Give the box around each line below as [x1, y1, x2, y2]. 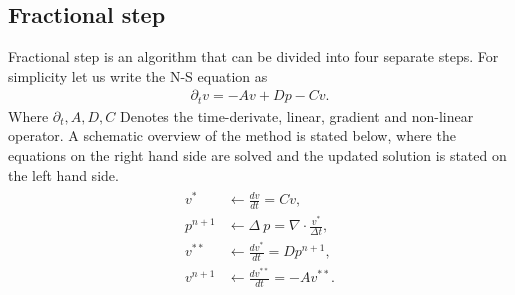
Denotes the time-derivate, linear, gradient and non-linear [120, 105, 474, 126]
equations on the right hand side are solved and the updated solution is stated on [8, 145, 507, 166]
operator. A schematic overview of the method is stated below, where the [8, 125, 456, 146]
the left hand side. [8, 164, 119, 185]
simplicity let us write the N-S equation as [8, 65, 268, 86]
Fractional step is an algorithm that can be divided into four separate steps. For [8, 46, 499, 67]
